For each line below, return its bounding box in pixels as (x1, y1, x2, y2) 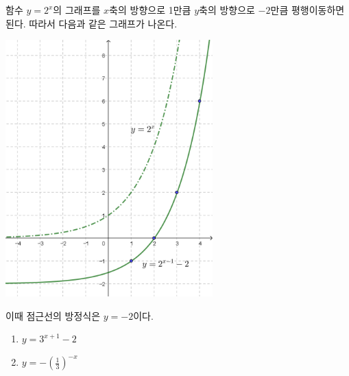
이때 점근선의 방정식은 (5, 308, 101, 322)
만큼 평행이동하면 (270, 3, 345, 16)
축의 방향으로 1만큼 (109, 3, 191, 16)
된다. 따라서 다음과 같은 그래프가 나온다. (5, 16, 178, 30)
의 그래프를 (53, 3, 101, 16)
